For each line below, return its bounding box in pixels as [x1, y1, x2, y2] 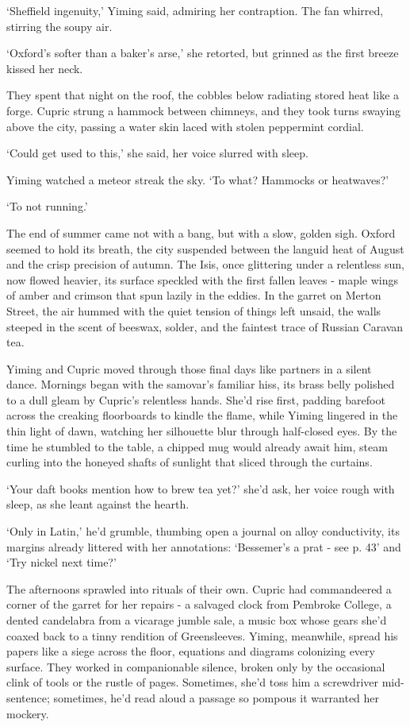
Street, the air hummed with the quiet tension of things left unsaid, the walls [6, 302, 381, 319]
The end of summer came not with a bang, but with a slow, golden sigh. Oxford [6, 224, 396, 241]
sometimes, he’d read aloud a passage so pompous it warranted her [53, 689, 380, 706]
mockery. [6, 705, 49, 721]
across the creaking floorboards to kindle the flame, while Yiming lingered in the [6, 407, 398, 423]
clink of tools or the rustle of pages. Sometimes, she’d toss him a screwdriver [6, 674, 378, 690]
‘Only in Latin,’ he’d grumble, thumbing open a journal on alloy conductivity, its [6, 523, 400, 539]
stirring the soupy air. [6, 17, 113, 34]
